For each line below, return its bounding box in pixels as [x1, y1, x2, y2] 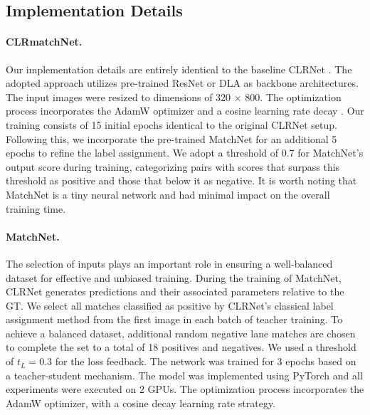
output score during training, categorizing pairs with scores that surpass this [6, 159, 340, 174]
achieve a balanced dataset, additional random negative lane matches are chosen [6, 325, 356, 340]
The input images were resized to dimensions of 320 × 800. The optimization [6, 89, 342, 104]
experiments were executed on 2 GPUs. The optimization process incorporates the [6, 382, 364, 396]
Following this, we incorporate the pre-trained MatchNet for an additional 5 [6, 131, 337, 146]
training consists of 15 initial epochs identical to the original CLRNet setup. [6, 117, 337, 132]
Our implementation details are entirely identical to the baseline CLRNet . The [6, 61, 352, 76]
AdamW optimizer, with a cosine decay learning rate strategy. [6, 395, 276, 410]
